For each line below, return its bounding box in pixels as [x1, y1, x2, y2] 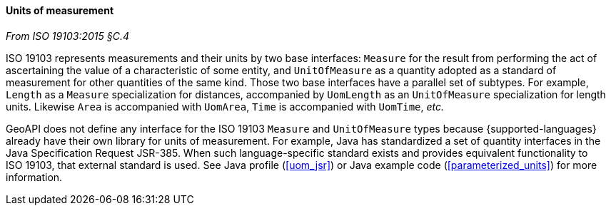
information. [6, 170, 63, 183]
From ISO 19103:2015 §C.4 [6, 29, 129, 42]
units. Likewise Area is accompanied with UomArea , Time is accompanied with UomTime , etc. [6, 100, 445, 113]
